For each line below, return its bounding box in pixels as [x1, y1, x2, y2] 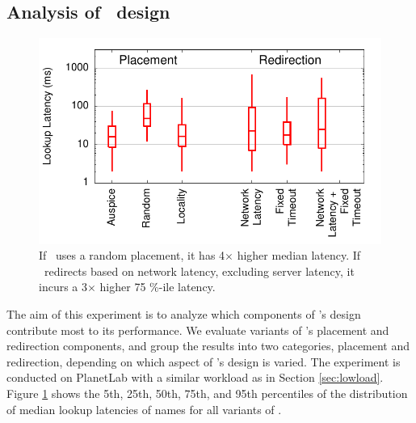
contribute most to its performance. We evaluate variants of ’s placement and [6, 321, 389, 338]
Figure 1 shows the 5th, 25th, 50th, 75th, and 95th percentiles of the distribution [6, 384, 408, 401]
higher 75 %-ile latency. [99, 278, 216, 295]
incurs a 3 [39, 278, 88, 295]
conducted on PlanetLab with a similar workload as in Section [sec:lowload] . [6, 369, 384, 386]
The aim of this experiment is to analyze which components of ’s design [6, 305, 361, 322]
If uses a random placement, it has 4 [39, 247, 225, 264]
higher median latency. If [237, 247, 361, 264]
